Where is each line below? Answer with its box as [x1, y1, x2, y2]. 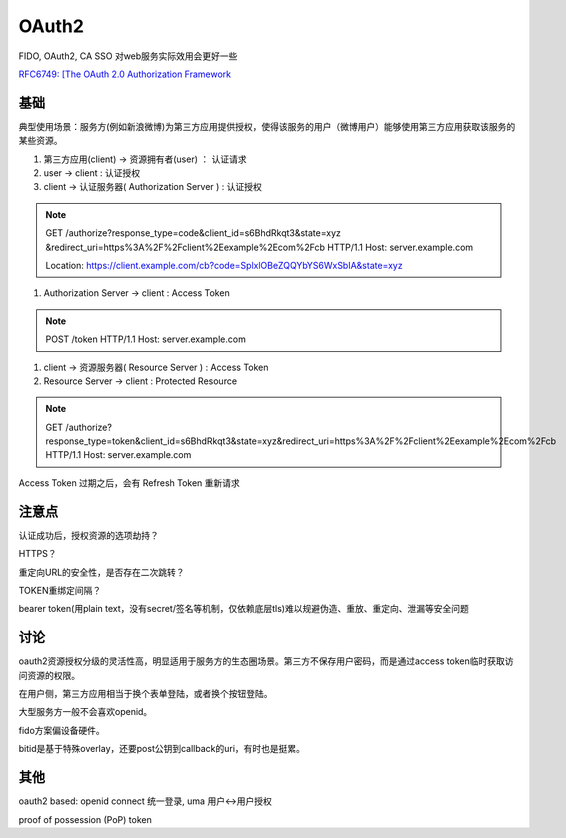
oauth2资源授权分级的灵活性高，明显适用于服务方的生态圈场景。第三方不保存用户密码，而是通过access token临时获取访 [18, 655, 514, 667]
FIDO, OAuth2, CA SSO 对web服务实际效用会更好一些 [18, 50, 238, 62]
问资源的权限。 [18, 669, 80, 681]
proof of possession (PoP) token [18, 813, 152, 825]
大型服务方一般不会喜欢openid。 [18, 706, 153, 718]
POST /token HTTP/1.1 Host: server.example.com [45, 333, 247, 345]
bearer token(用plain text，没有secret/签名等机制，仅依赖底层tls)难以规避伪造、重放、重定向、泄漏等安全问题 [18, 603, 469, 615]
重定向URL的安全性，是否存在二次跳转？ [18, 566, 185, 578]
